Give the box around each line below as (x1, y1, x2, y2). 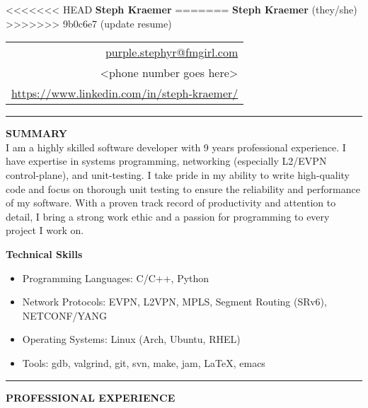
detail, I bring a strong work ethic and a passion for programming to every (6, 209, 330, 223)
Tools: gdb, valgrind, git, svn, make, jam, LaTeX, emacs (22, 355, 265, 370)
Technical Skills (6, 246, 83, 261)
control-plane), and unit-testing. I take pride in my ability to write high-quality (6, 167, 350, 182)
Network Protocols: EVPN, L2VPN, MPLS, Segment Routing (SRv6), (22, 294, 327, 309)
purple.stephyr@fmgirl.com (105, 44, 238, 61)
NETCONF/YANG (22, 308, 107, 322)
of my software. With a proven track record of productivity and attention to (6, 195, 336, 210)
